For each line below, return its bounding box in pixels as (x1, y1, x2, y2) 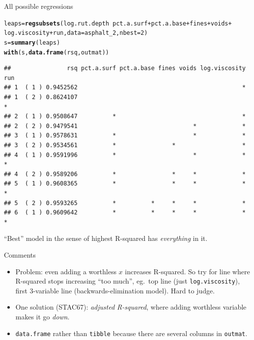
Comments (4, 249, 36, 260)
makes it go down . (15, 311, 69, 321)
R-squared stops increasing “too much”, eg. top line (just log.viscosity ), (15, 276, 240, 286)
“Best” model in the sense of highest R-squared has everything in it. (4, 233, 208, 243)
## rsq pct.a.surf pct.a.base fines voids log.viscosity (4, 65, 246, 72)
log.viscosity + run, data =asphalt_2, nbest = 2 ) (4, 29, 148, 37)
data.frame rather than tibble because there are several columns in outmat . (15, 328, 248, 338)
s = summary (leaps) (4, 39, 60, 46)
